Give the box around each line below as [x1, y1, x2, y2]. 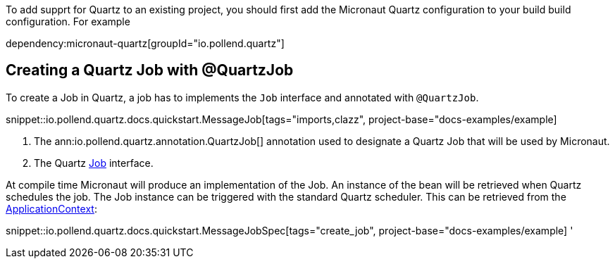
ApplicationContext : [6, 202, 97, 215]
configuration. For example [6, 15, 130, 27]
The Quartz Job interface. [34, 156, 154, 169]
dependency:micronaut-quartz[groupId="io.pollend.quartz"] [6, 37, 285, 49]
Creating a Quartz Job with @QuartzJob [6, 61, 294, 80]
